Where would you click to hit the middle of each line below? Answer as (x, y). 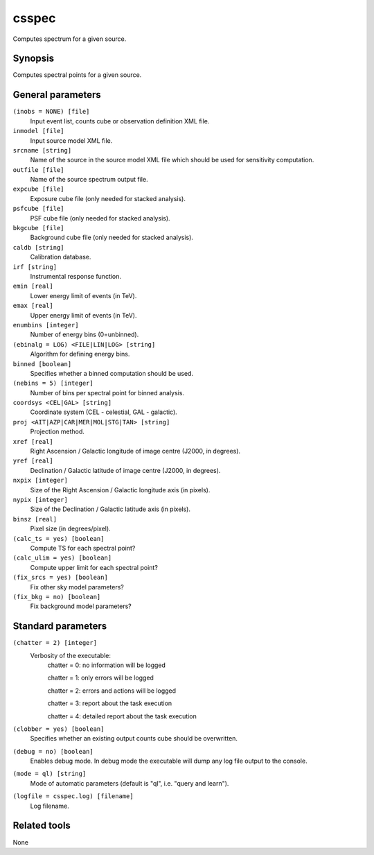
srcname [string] (42, 150)
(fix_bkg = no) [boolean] (57, 597)
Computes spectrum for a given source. (70, 39)
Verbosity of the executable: (70, 655)
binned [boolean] (42, 364)
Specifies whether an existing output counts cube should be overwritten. (134, 739)
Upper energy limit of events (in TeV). (84, 315)
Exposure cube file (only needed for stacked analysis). (108, 198)
